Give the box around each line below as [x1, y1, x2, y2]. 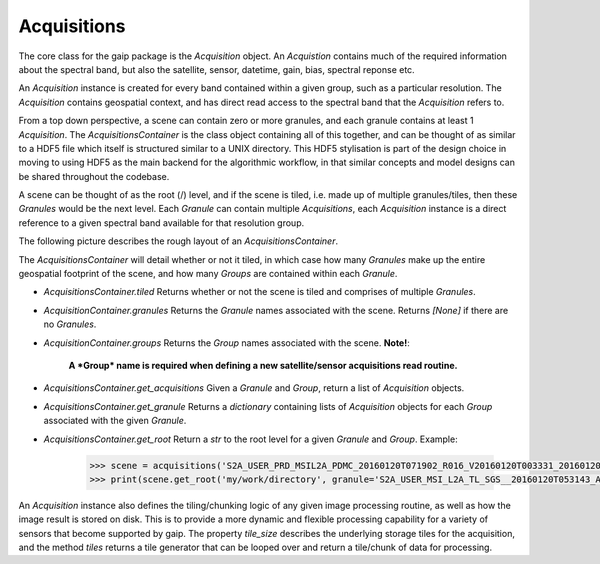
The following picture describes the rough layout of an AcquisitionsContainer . [18, 235, 339, 247]
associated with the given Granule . [43, 415, 187, 427]
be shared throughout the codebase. [18, 170, 170, 182]
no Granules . [43, 318, 97, 330]
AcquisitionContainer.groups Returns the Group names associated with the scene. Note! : [43, 336, 410, 349]
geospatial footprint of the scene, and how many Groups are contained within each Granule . [18, 268, 398, 280]
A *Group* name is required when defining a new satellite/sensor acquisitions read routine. [68, 359, 458, 371]
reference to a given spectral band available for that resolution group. [18, 216, 305, 229]
